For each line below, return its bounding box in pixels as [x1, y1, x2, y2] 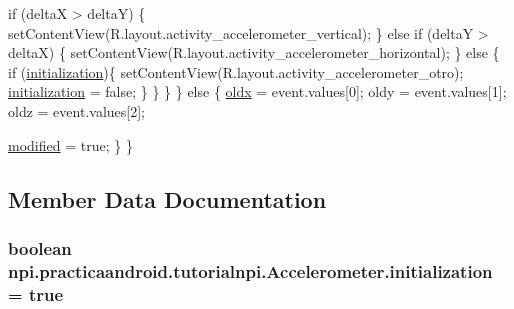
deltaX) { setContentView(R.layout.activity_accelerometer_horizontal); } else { [8, 42, 500, 63]
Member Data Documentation [8, 183, 327, 214]
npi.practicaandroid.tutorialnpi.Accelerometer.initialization [8, 258, 493, 283]
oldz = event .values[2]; [8, 100, 145, 121]
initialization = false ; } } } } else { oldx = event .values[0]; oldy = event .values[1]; [8, 81, 507, 102]
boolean [8, 235, 72, 260]
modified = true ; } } [8, 134, 133, 155]
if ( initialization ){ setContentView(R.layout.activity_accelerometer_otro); [8, 61, 464, 82]
